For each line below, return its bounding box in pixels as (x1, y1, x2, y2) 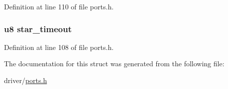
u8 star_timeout (4, 22, 72, 35)
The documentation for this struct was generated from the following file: (4, 58, 225, 69)
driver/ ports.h (4, 75, 47, 85)
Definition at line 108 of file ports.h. (4, 42, 114, 52)
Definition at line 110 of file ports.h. (4, 1, 114, 11)
